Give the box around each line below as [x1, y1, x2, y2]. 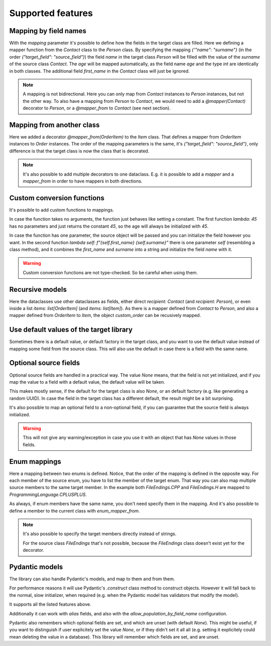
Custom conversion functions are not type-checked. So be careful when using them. [23, 269, 198, 275]
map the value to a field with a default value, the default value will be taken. [9, 379, 166, 385]
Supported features [9, 8, 93, 19]
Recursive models [9, 285, 67, 293]
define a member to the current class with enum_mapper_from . [9, 508, 140, 514]
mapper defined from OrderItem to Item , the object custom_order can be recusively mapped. [9, 312, 201, 318]
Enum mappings [9, 457, 61, 466]
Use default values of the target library [9, 326, 133, 334]
